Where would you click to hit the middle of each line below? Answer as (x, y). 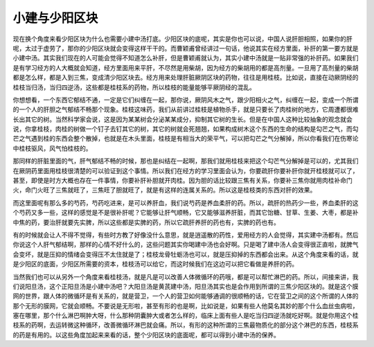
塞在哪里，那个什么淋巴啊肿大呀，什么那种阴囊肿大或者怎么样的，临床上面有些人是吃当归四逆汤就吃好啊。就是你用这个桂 (186, 316)
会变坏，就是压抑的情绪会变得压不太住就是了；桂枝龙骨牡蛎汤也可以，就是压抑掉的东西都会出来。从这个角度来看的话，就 (186, 254)
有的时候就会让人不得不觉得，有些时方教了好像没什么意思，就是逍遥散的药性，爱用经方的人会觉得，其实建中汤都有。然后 (186, 235)
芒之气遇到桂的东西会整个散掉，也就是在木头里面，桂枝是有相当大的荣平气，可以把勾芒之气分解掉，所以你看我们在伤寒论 (186, 139)
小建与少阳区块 (55, 18)
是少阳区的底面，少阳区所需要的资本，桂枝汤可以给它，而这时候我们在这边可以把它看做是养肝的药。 (155, 264)
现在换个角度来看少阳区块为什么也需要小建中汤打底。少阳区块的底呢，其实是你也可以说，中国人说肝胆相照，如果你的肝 (182, 39)
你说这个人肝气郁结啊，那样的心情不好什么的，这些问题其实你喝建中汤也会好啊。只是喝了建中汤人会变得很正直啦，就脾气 (186, 244)
